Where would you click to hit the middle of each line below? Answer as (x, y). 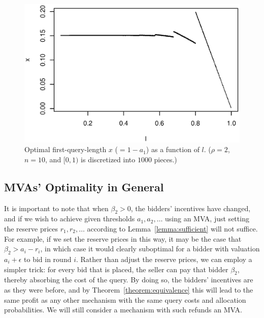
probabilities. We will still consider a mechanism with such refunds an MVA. (123, 310)
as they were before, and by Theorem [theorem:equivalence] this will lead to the (129, 289)
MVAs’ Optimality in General (84, 186)
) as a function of (173, 149)
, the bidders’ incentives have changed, (191, 208)
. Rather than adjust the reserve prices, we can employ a (164, 259)
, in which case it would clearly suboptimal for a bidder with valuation (150, 249)
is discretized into (108, 159)
